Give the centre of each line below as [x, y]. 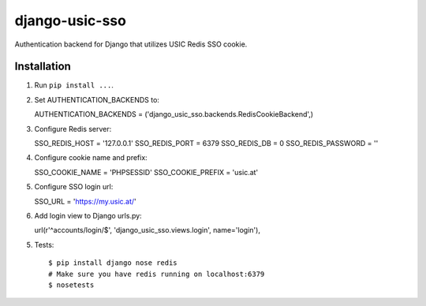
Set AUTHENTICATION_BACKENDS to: [97, 99]
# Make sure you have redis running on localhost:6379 [157, 274]
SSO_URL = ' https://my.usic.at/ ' [86, 201]
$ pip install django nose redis [113, 263]
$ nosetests [71, 285]
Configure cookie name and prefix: [91, 158]
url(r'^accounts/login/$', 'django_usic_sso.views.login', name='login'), [147, 230]
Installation [43, 67]
